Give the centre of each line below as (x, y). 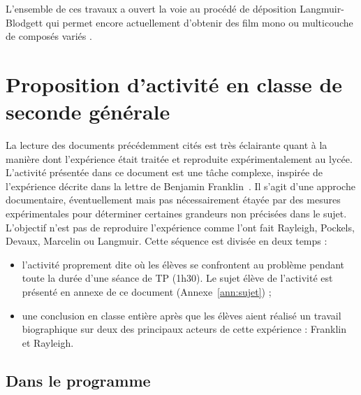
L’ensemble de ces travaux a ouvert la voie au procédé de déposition (151, 8)
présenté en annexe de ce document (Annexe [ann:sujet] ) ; (147, 292)
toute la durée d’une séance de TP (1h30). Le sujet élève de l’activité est (177, 278)
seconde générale (88, 112)
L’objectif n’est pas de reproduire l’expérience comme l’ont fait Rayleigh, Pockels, (180, 227)
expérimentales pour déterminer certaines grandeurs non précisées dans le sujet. (176, 214)
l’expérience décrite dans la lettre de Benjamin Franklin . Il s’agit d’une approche (180, 186)
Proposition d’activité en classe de (174, 84)
